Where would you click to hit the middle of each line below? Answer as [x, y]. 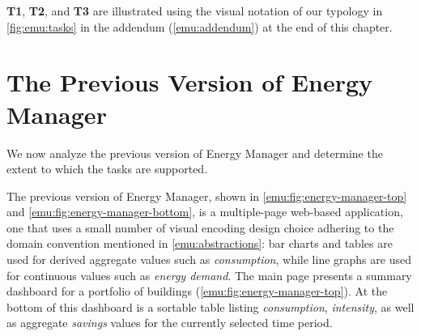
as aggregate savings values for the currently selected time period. [170, 323]
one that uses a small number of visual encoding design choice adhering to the [200, 227]
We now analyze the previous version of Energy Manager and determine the [195, 153]
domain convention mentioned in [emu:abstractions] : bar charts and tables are [200, 243]
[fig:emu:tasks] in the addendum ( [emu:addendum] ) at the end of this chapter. [200, 26]
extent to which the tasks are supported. [107, 169]
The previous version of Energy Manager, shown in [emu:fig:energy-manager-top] [207, 196]
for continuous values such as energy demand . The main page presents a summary [209, 275]
